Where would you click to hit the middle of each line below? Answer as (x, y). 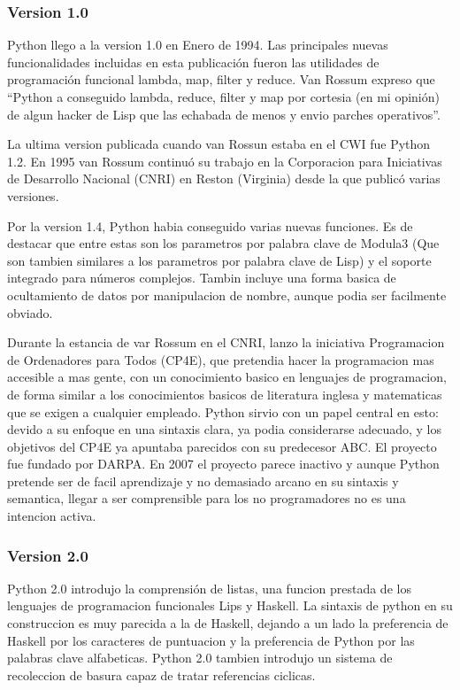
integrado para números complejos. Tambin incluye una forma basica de (202, 278)
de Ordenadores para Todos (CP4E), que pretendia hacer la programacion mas (221, 359)
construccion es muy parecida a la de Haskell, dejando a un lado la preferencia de (228, 623)
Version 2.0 (48, 555)
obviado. (30, 312)
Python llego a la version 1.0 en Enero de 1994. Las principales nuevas (198, 45)
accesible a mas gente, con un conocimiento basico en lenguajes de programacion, (227, 377)
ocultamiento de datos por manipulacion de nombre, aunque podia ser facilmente (227, 295)
